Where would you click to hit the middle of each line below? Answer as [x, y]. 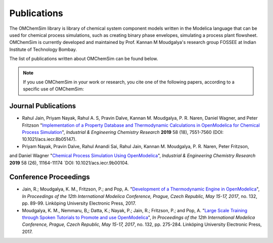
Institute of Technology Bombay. [43, 49]
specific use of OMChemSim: [54, 89]
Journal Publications [43, 106]
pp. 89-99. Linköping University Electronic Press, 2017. [79, 203]
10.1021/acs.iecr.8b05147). [49, 139]
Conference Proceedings [50, 177]
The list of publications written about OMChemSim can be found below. [84, 59]
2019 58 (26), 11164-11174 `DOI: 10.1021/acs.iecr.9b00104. [69, 163]
